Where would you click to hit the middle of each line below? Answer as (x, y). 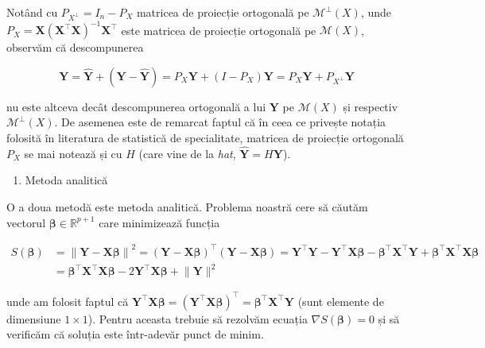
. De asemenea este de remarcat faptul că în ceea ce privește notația (220, 122)
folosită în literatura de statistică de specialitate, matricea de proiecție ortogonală (205, 138)
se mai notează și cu (73, 153)
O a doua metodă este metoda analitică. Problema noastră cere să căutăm (187, 207)
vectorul (26, 222)
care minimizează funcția (159, 222)
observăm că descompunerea (75, 47)
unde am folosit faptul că (68, 301)
